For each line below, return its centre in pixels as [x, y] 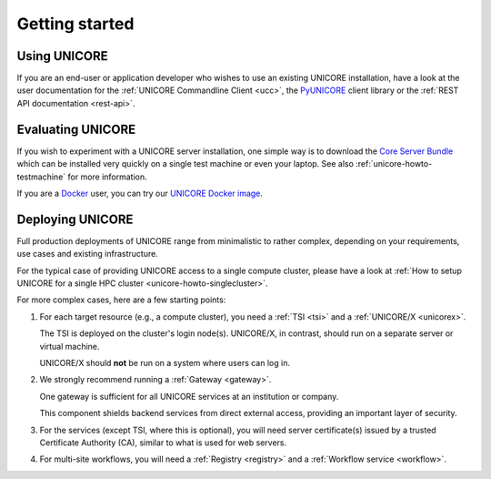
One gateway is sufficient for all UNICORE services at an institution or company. [189, 396]
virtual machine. [70, 346]
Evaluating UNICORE [76, 129]
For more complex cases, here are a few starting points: [121, 300]
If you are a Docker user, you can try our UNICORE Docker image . [140, 193]
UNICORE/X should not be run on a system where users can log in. [165, 362]
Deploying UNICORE [75, 219]
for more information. [107, 177]
